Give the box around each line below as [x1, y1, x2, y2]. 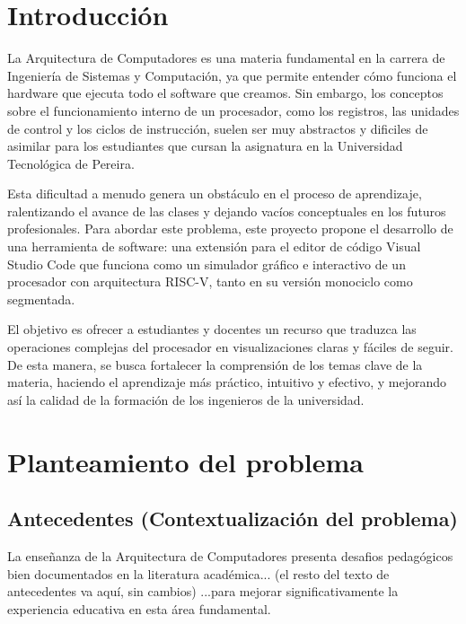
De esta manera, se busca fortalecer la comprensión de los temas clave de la [7, 355, 423, 374]
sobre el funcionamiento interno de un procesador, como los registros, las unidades [7, 101, 460, 119]
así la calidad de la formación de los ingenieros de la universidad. [7, 390, 365, 409]
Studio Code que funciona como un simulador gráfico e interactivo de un [7, 254, 406, 273]
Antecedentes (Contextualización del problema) [7, 505, 458, 532]
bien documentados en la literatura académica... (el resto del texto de [7, 564, 390, 583]
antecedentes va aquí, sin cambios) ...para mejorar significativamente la [7, 582, 399, 601]
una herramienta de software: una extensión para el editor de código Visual [7, 237, 421, 256]
